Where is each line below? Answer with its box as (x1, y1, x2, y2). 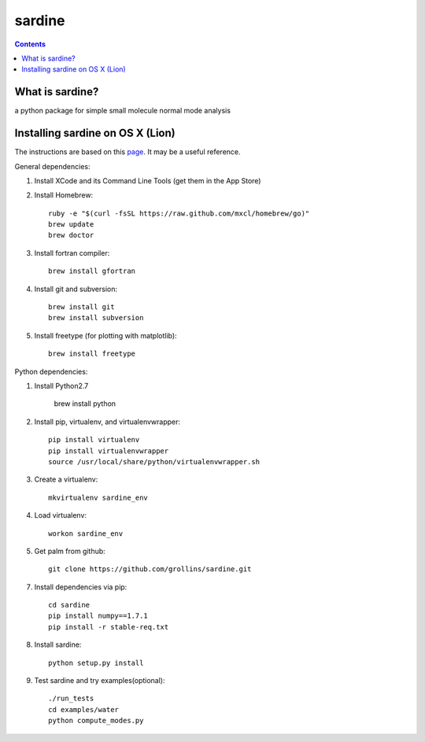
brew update (48, 220, 94, 229)
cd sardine (48, 600, 91, 610)
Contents (14, 39, 46, 49)
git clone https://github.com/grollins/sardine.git (48, 565, 252, 574)
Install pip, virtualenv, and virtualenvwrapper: (34, 417, 181, 426)
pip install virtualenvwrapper (48, 446, 169, 456)
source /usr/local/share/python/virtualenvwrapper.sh (48, 457, 260, 466)
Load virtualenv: (34, 511, 87, 520)
